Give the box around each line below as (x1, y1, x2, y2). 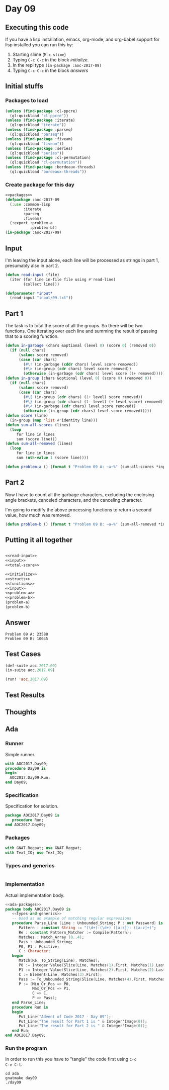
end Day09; (5, 780, 28, 785)
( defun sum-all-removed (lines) (5, 441, 73, 446)
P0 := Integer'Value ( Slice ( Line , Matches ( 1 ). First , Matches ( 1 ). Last (18, 963, 165, 968)
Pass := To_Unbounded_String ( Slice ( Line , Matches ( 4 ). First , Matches (18, 976, 165, 982)
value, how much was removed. (5, 512, 71, 518)
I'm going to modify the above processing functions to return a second (5, 506, 152, 513)
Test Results (5, 691, 45, 699)
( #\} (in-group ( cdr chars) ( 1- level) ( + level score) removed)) (23, 399, 165, 404)
